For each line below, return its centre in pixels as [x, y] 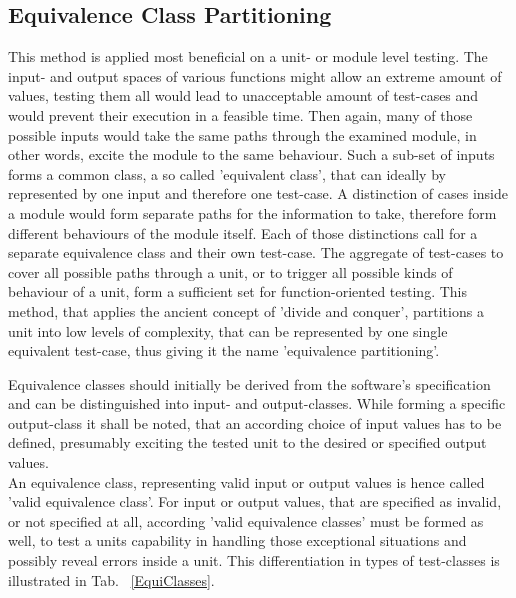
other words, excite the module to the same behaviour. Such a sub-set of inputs [251, 154]
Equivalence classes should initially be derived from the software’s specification [249, 383]
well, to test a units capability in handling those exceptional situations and [237, 540]
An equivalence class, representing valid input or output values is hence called [246, 481]
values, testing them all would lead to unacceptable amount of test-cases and [243, 95]
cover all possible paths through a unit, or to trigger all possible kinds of [230, 271]
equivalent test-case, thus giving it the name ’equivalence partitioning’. [224, 350]
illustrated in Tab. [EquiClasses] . [111, 579]
